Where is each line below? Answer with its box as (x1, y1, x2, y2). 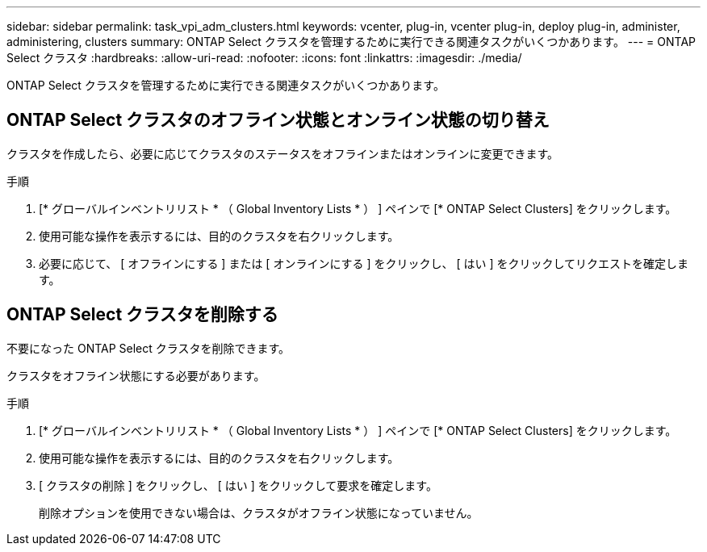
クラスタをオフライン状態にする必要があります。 (6, 368, 266, 383)
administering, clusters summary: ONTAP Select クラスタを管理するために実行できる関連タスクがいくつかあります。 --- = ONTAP (6, 35, 696, 48)
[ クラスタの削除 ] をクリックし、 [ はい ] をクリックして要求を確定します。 (39, 478, 437, 492)
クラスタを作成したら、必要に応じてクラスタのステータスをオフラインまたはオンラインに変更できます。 (6, 146, 559, 161)
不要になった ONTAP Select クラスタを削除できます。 (6, 341, 291, 355)
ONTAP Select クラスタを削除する (6, 304, 278, 325)
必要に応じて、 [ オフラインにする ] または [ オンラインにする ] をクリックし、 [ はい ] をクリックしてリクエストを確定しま (39, 256, 689, 270)
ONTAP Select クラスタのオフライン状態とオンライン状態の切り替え (6, 110, 550, 131)
